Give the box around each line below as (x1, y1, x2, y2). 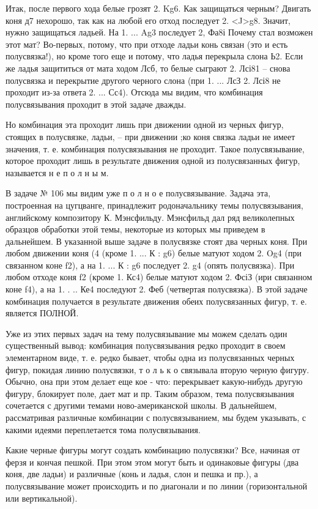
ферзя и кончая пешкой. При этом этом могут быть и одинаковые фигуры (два (6, 455, 299, 468)
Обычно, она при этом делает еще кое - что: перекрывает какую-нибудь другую (6, 375, 303, 388)
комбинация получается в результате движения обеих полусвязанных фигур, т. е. (6, 294, 307, 307)
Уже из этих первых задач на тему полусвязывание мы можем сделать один (6, 327, 287, 340)
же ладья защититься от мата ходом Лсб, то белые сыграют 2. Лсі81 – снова (6, 61, 290, 74)
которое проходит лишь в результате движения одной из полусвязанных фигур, (6, 154, 300, 167)
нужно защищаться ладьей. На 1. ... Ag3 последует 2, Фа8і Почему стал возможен (6, 26, 313, 39)
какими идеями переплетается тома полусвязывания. (6, 423, 201, 436)
